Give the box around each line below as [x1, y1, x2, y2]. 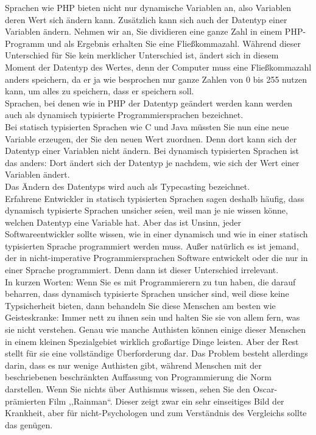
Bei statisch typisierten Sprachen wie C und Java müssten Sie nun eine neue [5, 120, 289, 133]
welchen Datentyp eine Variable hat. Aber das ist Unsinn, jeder [5, 215, 241, 228]
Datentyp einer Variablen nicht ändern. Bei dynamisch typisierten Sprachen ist [5, 144, 300, 157]
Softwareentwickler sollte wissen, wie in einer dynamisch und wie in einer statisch [5, 228, 308, 240]
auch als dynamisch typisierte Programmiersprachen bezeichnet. [5, 108, 244, 121]
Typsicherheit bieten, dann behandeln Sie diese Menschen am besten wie [5, 299, 276, 311]
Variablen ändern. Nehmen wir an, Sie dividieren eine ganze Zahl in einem [5, 25, 283, 38]
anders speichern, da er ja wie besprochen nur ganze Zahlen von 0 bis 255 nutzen [5, 72, 307, 85]
